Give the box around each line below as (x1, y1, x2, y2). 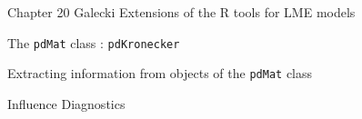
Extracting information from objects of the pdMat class (7, 64, 313, 83)
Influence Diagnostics (7, 94, 126, 113)
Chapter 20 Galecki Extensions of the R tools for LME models (7, 3, 356, 21)
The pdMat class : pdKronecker (7, 33, 180, 52)
